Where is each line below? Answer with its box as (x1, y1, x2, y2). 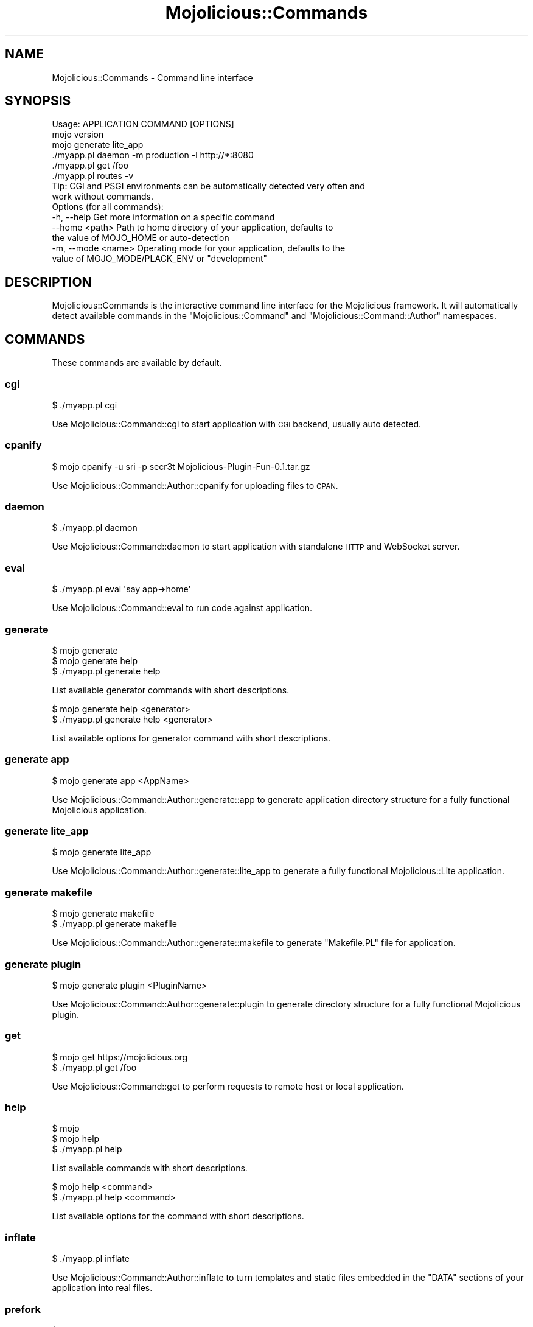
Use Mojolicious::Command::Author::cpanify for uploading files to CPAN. (52, 480, 338, 491)
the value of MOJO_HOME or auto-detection (52, 233, 229, 243)
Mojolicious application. (52, 804, 147, 815)
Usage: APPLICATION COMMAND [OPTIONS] (52, 119, 234, 130)
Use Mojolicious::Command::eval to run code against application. (52, 603, 313, 614)
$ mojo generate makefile (52, 908, 155, 919)
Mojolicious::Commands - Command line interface (52, 72, 253, 83)
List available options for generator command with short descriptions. (52, 732, 331, 743)
